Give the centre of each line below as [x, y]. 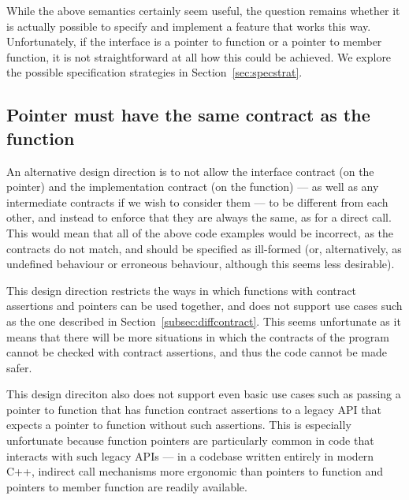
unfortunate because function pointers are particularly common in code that [190, 440]
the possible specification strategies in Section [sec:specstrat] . [154, 72]
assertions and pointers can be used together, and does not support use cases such [204, 306]
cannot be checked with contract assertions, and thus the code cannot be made [197, 352]
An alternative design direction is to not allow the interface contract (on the [190, 171]
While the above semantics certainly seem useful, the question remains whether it [203, 10]
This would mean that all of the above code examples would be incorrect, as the [200, 232]
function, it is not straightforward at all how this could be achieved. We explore [199, 56]
